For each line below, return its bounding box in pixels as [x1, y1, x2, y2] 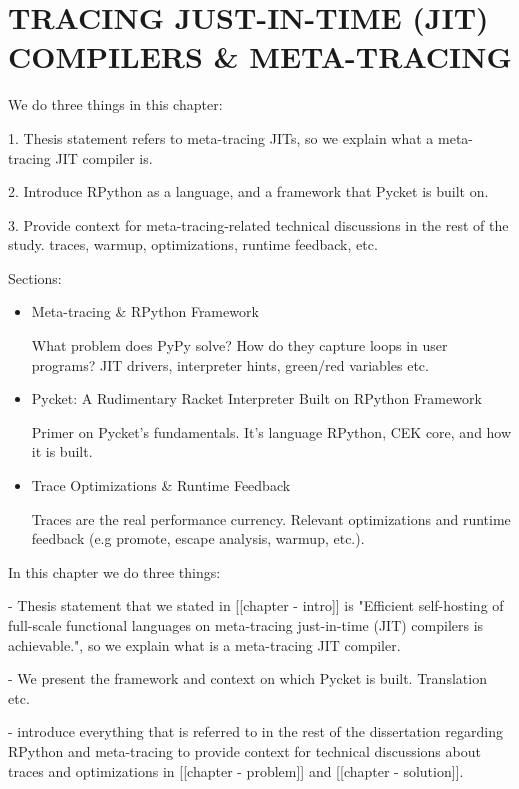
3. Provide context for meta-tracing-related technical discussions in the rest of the [8, 214, 509, 235]
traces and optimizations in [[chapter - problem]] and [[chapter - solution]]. [8, 760, 464, 781]
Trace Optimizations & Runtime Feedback [31, 475, 291, 496]
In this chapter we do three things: [8, 561, 221, 582]
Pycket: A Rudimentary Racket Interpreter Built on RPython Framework [31, 388, 482, 409]
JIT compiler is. [55, 147, 153, 168]
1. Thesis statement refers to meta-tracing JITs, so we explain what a [8, 127, 434, 148]
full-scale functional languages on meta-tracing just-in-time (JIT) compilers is [8, 615, 484, 635]
